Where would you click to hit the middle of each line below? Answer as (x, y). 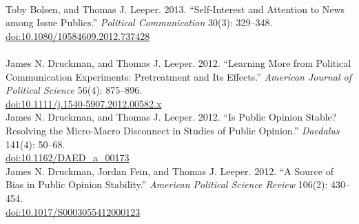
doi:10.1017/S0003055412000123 (73, 211)
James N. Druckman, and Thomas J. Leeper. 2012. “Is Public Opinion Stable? (171, 117)
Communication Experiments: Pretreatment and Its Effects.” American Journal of (178, 76)
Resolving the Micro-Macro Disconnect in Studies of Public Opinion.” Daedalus (173, 130)
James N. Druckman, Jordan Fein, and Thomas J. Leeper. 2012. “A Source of (170, 171)
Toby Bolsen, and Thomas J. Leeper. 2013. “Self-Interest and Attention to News (175, 9)
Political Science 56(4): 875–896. (74, 90)
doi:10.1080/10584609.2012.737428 (78, 35)
